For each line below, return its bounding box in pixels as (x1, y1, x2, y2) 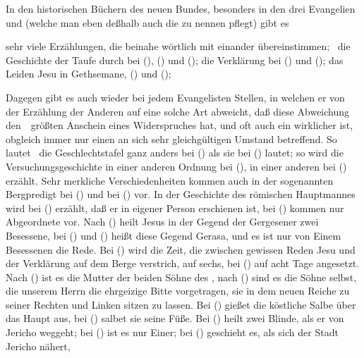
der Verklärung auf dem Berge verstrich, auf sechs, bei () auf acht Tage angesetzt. (6, 256, 360, 271)
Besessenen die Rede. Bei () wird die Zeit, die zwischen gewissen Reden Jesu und (6, 242, 356, 257)
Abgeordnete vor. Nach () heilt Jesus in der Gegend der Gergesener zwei (6, 214, 319, 229)
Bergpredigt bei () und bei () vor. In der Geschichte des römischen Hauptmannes (6, 187, 356, 202)
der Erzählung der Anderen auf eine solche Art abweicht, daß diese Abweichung (6, 104, 350, 118)
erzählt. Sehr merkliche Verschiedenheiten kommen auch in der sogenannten (6, 173, 334, 187)
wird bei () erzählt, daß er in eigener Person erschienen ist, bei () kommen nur (6, 200, 344, 215)
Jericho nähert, (6, 338, 71, 353)
